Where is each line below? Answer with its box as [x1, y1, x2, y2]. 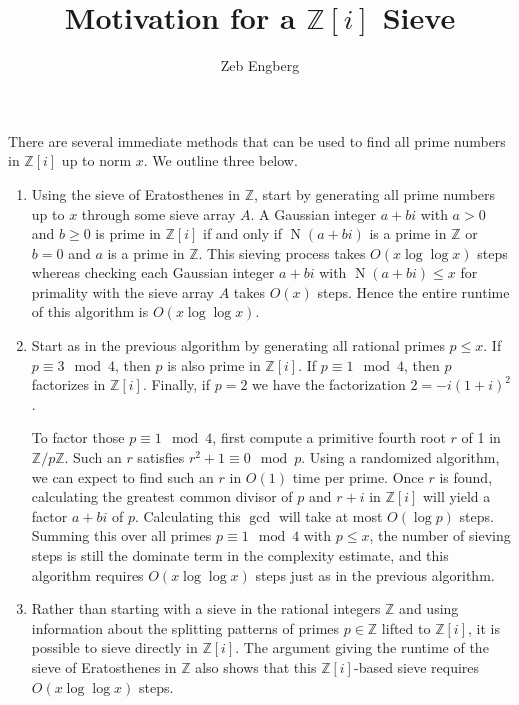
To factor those [31, 427, 125, 448]
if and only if [202, 223, 282, 244]
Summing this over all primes [31, 525, 212, 546]
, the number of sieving [369, 525, 511, 546]
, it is [467, 617, 500, 638]
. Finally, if [142, 374, 211, 395]
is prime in [95, 223, 161, 244]
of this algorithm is [31, 301, 149, 322]
